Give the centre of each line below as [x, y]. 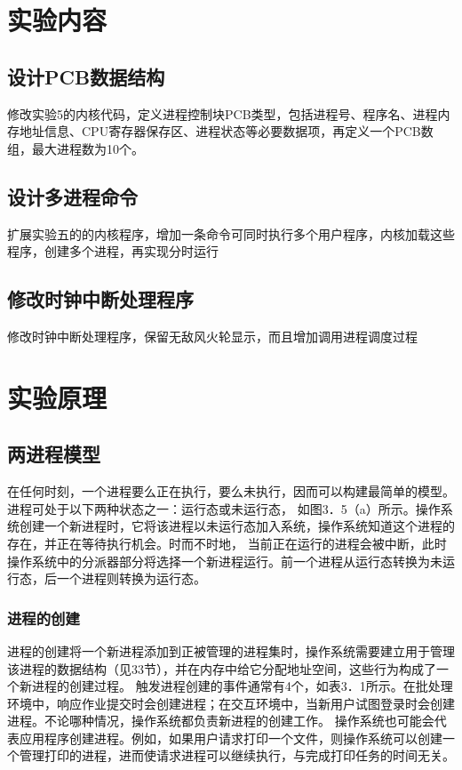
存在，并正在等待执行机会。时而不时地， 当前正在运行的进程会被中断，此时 [227, 543]
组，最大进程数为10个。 [76, 148]
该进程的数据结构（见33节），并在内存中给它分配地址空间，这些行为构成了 [222, 668]
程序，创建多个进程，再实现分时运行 [113, 251]
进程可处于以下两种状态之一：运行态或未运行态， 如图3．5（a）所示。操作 [224, 508]
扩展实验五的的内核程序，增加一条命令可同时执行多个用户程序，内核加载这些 [231, 233]
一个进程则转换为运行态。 [131, 578]
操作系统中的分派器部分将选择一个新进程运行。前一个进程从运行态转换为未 [225, 561]
